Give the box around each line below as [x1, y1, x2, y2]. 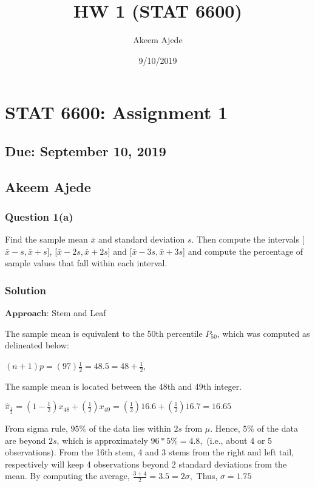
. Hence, [210, 421, 240, 434]
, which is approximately [56, 433, 148, 446]
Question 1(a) [5, 209, 73, 224]
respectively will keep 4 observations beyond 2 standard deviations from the [5, 457, 287, 470]
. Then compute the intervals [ [191, 233, 305, 246]
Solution [5, 282, 46, 297]
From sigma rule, [5, 421, 68, 434]
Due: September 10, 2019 [5, 141, 166, 160]
